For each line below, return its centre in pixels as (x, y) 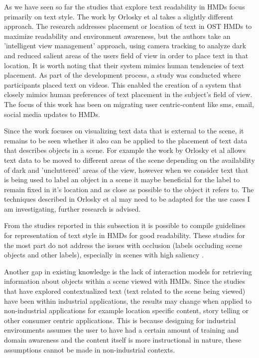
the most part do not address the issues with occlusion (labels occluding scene (123, 245)
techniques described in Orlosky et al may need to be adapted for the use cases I (127, 199)
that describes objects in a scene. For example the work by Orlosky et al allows (125, 150)
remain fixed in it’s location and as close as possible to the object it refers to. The (129, 189)
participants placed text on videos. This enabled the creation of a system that (123, 84)
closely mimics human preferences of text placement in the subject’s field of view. (128, 94)
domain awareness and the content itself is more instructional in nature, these (123, 340)
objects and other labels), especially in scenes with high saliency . (104, 255)
